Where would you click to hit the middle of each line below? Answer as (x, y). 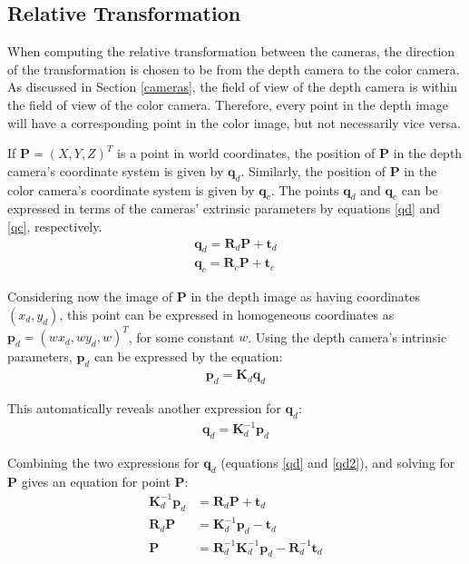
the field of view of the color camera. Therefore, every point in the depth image (228, 104)
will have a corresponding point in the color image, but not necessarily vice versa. (234, 122)
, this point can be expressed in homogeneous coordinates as (227, 314)
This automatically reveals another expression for (144, 407)
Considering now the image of (90, 297)
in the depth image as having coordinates (306, 297)
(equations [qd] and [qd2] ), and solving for (338, 463)
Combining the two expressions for (103, 463)
